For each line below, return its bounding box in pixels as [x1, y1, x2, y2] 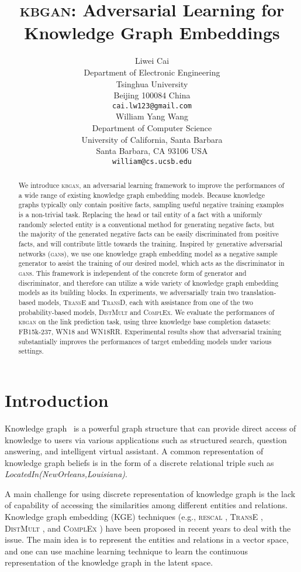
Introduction [5, 388, 109, 412]
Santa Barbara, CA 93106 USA [96, 145, 208, 157]
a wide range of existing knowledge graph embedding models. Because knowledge [18, 190, 265, 200]
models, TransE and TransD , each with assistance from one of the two [37, 297, 253, 307]
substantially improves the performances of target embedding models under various [18, 336, 272, 346]
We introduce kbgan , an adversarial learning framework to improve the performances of [18, 180, 285, 190]
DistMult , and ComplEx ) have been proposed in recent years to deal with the [5, 522, 291, 534]
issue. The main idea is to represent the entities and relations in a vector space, [5, 533, 289, 546]
